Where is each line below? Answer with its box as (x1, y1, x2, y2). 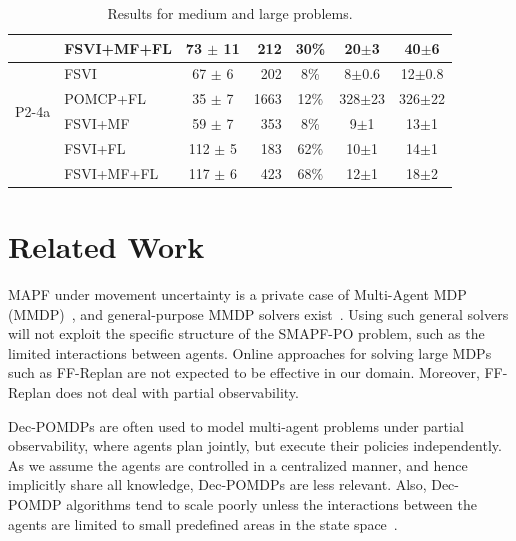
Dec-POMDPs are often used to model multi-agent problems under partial (8, 415, 464, 436)
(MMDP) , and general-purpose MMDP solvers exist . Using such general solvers (8, 303, 509, 324)
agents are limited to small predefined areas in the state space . (8, 513, 398, 534)
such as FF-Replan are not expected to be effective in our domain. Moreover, (8, 362, 480, 383)
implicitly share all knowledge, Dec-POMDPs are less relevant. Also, (8, 474, 427, 495)
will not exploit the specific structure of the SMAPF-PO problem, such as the (8, 323, 485, 344)
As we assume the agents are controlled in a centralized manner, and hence (8, 454, 468, 475)
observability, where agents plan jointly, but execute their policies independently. (8, 435, 502, 456)
